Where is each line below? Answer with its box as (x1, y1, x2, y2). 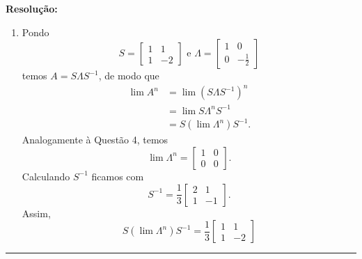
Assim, (22, 205, 51, 220)
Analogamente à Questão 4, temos (22, 132, 168, 147)
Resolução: (6, 1, 58, 15)
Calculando (22, 168, 70, 183)
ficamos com (91, 168, 144, 183)
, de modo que (98, 68, 159, 83)
